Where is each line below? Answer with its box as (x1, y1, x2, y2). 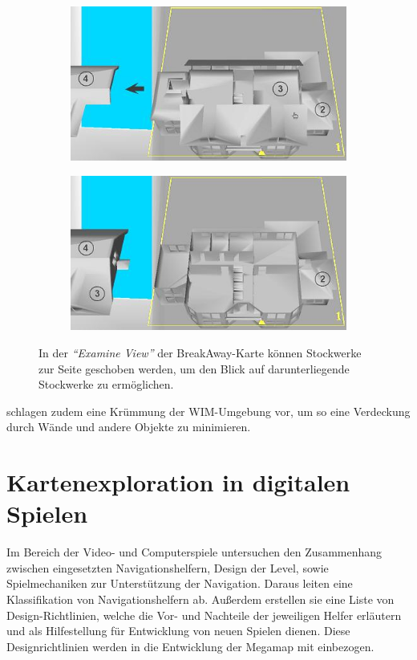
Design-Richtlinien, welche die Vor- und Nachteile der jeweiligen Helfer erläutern (6, 606, 402, 623)
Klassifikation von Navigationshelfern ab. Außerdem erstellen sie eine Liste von (6, 591, 395, 608)
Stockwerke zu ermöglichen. (38, 376, 174, 393)
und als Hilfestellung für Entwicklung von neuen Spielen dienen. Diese (6, 622, 350, 639)
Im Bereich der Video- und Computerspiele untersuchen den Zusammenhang (6, 544, 383, 560)
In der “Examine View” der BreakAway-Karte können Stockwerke (38, 344, 362, 361)
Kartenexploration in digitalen (6, 466, 350, 499)
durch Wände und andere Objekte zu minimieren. (6, 418, 251, 435)
